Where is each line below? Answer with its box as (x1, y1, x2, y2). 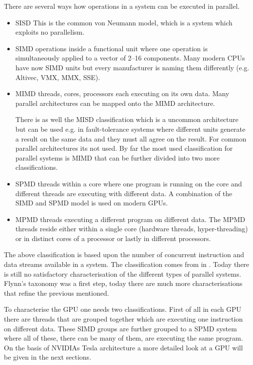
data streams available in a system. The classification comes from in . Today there (4, 259, 250, 269)
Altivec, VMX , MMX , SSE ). (15, 72, 100, 82)
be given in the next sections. (4, 352, 92, 362)
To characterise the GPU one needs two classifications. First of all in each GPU (4, 304, 242, 314)
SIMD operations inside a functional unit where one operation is (15, 43, 208, 53)
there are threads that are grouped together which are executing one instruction (4, 314, 243, 324)
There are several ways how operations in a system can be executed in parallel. (4, 1, 240, 11)
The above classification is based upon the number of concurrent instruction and (4, 249, 244, 260)
